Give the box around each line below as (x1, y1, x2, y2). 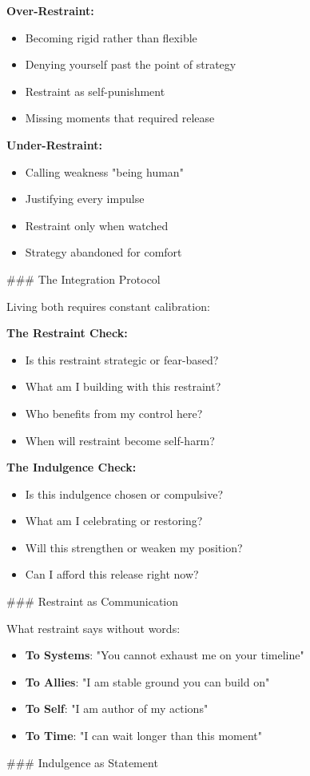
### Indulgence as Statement (6, 754, 158, 770)
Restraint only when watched (25, 217, 169, 233)
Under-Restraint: (6, 136, 102, 153)
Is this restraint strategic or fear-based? (25, 351, 219, 368)
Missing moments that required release (25, 109, 215, 126)
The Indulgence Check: (6, 459, 137, 476)
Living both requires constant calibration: (6, 297, 210, 314)
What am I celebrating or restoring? (25, 512, 203, 529)
